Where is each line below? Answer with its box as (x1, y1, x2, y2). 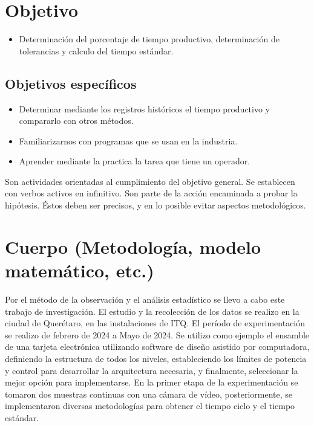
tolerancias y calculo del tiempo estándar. (19, 44, 174, 57)
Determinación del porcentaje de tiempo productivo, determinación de (19, 33, 280, 45)
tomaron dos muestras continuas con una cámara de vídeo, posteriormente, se (5, 387, 293, 400)
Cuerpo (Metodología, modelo (5, 234, 261, 259)
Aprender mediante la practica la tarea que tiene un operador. (19, 155, 250, 167)
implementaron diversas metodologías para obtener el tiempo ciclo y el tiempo (5, 399, 295, 412)
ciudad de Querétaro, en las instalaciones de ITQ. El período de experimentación (5, 317, 306, 329)
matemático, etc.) (5, 258, 154, 283)
